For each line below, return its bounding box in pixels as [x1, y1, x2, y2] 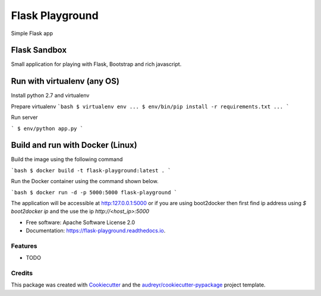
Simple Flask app [11, 30, 53, 37]
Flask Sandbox [11, 45, 67, 55]
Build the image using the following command [11, 156, 123, 163]
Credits [11, 269, 33, 278]
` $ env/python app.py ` [11, 125, 83, 132]
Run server [11, 114, 38, 121]
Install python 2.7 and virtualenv [11, 92, 90, 99]
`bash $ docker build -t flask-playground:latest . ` [11, 167, 171, 174]
